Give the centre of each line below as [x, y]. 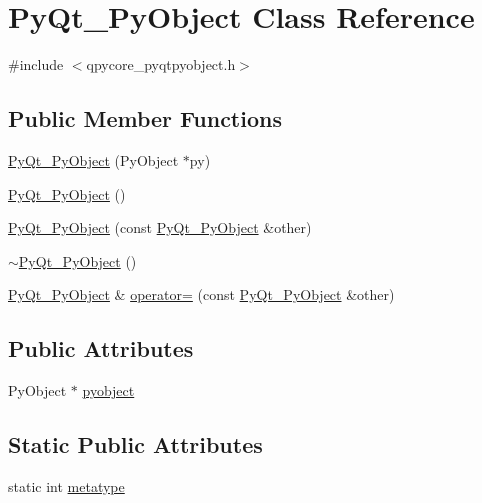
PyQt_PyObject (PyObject [93, 159]
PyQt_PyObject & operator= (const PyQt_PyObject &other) [201, 294]
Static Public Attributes [135, 444]
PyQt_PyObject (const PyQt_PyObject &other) [160, 227]
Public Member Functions [145, 118]
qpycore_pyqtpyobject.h [161, 64]
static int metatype [66, 485]
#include [36, 64]
